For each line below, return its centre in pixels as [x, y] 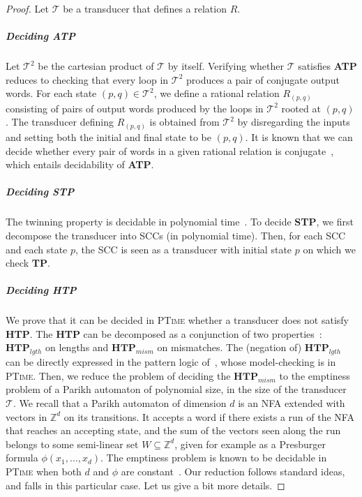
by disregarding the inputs [294, 122]
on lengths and [77, 347]
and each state [37, 249]
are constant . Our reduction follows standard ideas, [233, 471]
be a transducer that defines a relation [145, 8]
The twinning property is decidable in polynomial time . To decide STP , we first [180, 222]
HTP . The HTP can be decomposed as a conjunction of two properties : [164, 333]
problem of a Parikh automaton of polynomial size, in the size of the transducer [176, 389]
